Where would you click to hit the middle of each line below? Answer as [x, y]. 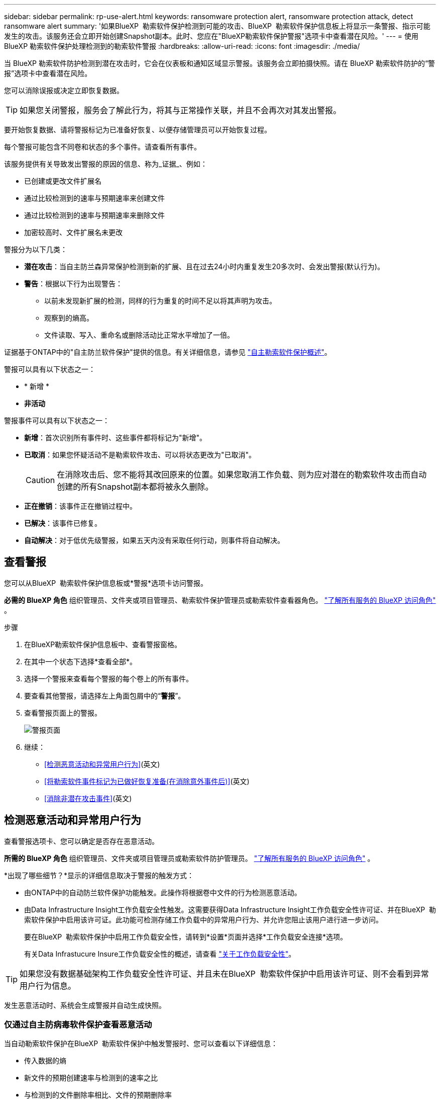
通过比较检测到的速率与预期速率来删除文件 [94, 215]
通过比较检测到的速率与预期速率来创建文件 [94, 198]
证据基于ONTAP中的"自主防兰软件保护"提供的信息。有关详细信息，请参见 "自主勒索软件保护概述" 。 [168, 352]
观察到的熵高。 [69, 318]
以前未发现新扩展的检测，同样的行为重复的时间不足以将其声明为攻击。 [160, 301]
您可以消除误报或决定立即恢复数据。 [64, 90]
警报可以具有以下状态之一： [50, 369]
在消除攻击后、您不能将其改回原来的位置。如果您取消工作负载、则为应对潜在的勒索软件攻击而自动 [242, 475]
